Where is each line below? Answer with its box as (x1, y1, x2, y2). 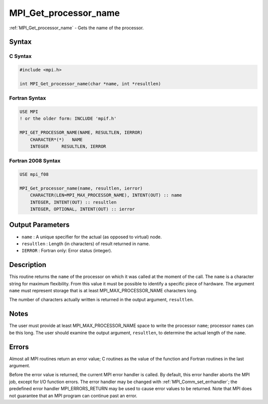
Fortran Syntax (9, 95, 46, 102)
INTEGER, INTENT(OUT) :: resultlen (30, 199, 117, 205)
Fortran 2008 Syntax (9, 157, 61, 164)
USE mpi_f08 (19, 172, 49, 177)
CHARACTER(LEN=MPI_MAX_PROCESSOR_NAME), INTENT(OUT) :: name (30, 193, 182, 198)
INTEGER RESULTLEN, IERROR (30, 143, 106, 149)
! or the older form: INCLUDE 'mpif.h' (19, 116, 117, 122)
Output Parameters (9, 221, 69, 229)
